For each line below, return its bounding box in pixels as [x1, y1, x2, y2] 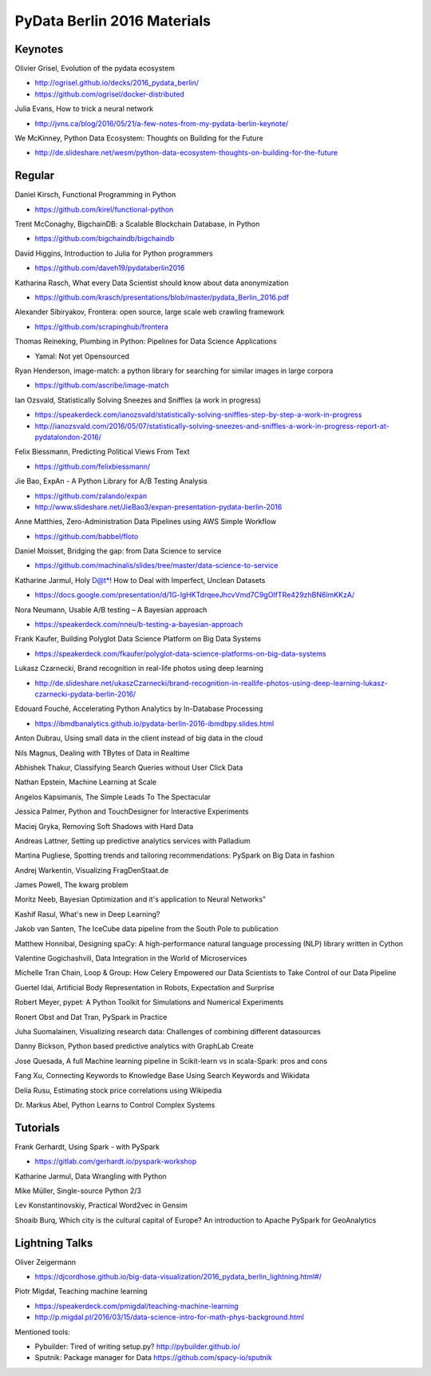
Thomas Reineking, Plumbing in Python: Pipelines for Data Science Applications [14, 336, 277, 347]
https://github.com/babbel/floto [34, 531, 139, 541]
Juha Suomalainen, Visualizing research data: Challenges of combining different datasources [14, 1026, 321, 1036]
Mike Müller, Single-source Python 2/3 [14, 1186, 141, 1196]
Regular [14, 169, 55, 183]
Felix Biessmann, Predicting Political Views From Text [14, 447, 191, 457]
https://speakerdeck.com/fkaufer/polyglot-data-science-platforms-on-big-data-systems [34, 648, 326, 658]
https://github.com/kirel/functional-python [34, 204, 174, 214]
